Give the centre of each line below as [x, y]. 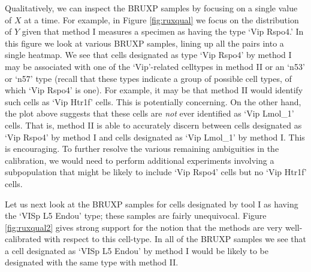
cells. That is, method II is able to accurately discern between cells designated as [153, 125]
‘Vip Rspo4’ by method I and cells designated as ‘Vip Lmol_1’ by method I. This [155, 137]
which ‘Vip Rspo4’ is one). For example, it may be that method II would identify [154, 90]
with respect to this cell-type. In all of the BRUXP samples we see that [175, 239]
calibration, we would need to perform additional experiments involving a [140, 160]
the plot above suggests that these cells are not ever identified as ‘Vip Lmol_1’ [150, 113]
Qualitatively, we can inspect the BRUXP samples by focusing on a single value [151, 8]
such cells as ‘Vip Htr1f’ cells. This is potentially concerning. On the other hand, [153, 101]
